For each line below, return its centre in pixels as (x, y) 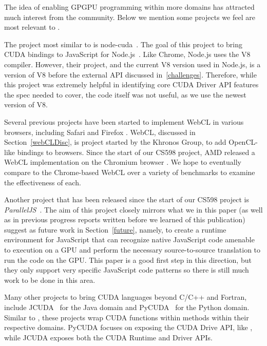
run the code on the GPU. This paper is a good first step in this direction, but (128, 259)
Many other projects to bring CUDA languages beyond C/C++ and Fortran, (126, 297)
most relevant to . (32, 27)
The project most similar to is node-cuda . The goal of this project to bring (123, 44)
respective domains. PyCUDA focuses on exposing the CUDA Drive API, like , (128, 327)
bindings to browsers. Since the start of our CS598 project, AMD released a (136, 152)
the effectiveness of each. (43, 182)
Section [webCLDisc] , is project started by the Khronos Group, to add (115, 142)
